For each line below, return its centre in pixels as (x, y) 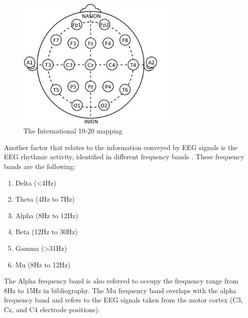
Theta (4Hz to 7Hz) (45, 199)
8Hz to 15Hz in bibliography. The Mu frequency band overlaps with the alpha (120, 290)
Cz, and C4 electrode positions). (52, 309)
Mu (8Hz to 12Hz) (43, 264)
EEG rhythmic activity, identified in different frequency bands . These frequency (124, 157)
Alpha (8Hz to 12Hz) (47, 215)
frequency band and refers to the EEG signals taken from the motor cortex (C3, (124, 300)
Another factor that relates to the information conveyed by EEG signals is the (121, 147)
